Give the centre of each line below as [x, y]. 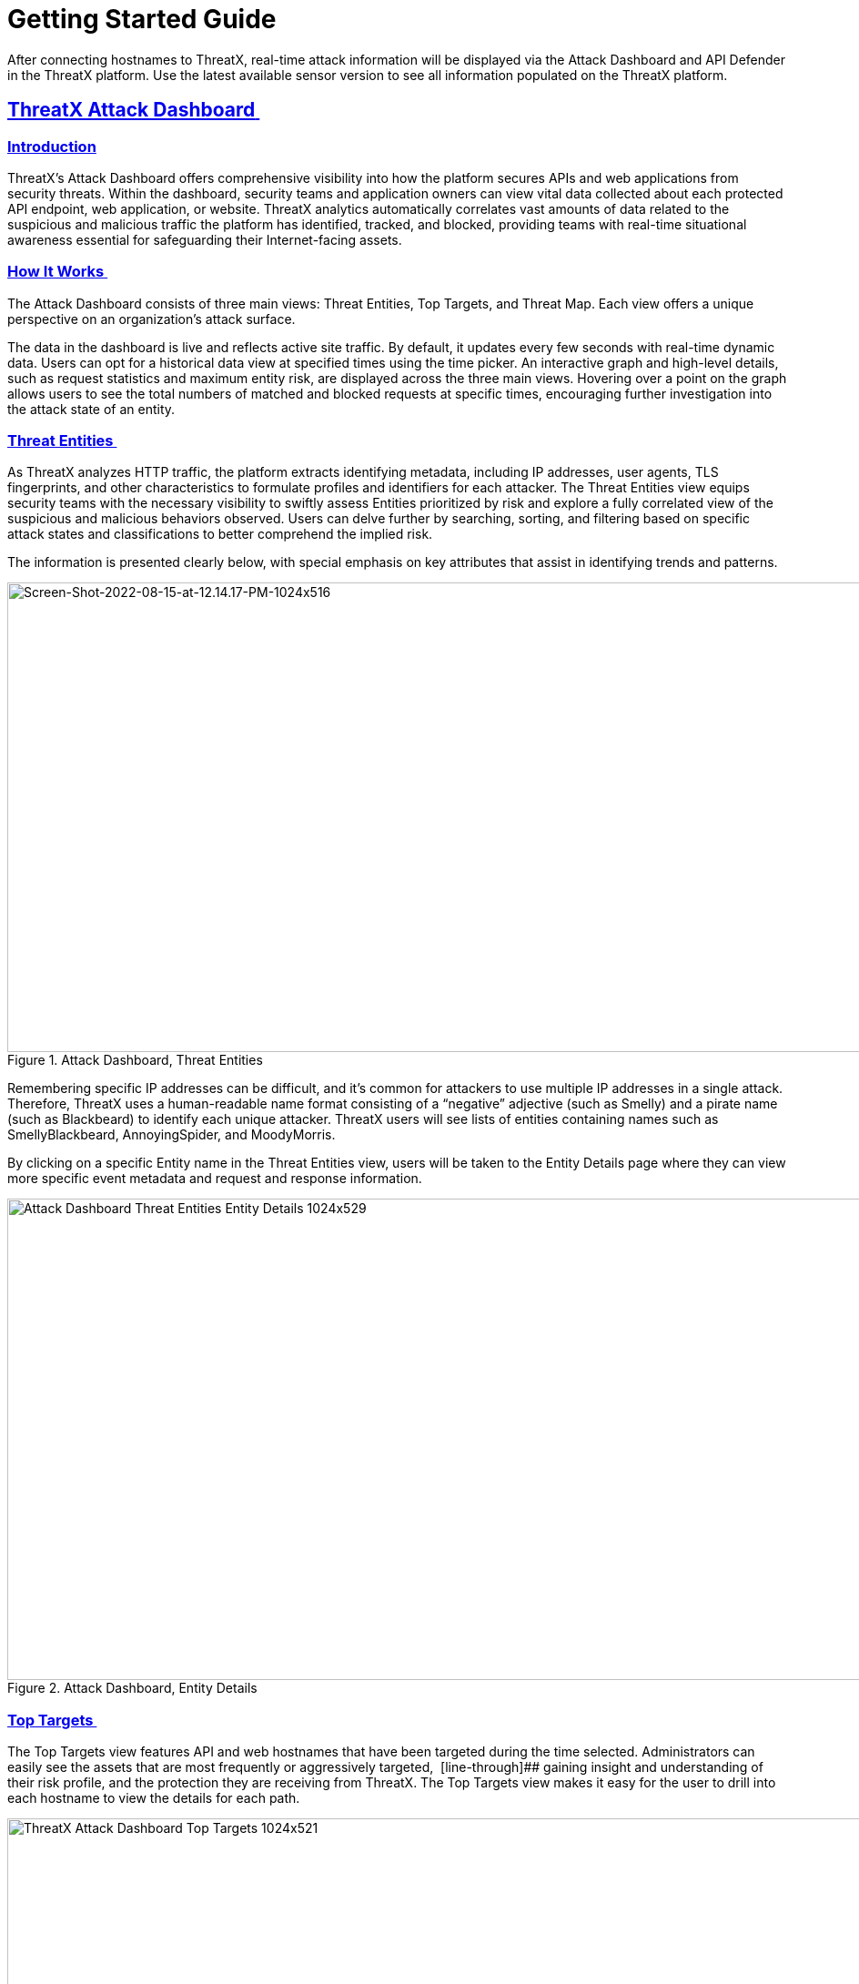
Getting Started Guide [142, 19]
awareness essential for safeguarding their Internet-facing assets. [205, 239]
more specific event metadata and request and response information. [215, 1179]
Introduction [52, 146]
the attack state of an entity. [91, 409]
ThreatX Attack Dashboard [131, 110]
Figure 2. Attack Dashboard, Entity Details [132, 1688]
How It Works [56, 272]
